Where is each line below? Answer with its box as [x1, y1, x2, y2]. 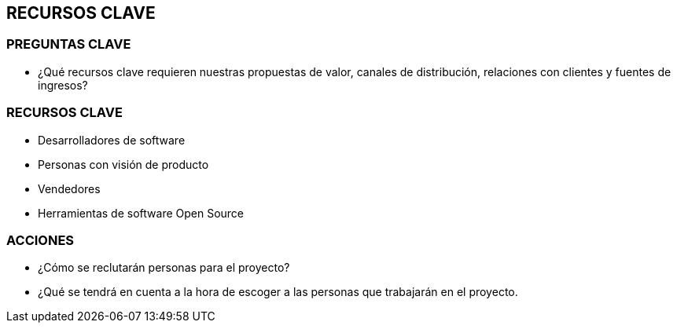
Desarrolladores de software [38, 133, 186, 147]
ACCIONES [6, 232, 75, 248]
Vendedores [38, 181, 101, 196]
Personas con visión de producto [38, 157, 209, 171]
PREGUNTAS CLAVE [6, 36, 131, 53]
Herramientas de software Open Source [38, 206, 245, 220]
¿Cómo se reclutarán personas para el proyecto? [38, 261, 290, 275]
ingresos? [38, 78, 88, 92]
